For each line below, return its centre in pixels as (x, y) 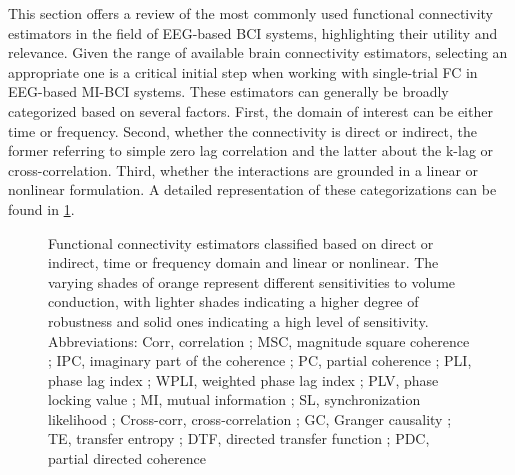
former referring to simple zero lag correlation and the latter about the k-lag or (251, 150)
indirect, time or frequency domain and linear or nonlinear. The (243, 262)
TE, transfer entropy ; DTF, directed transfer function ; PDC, (239, 438)
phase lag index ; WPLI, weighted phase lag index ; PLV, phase (243, 379)
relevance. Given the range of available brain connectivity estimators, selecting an (258, 52)
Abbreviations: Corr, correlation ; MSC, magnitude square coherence (259, 340)
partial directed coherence (127, 458)
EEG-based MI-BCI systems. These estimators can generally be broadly (228, 91)
